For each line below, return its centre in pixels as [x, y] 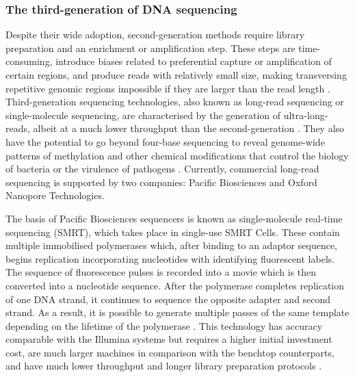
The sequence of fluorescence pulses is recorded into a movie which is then [161, 272]
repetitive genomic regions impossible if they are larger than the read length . [168, 88]
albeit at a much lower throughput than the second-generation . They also [189, 128]
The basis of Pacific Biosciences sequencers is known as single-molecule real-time [174, 218]
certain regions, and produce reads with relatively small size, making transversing [176, 75]
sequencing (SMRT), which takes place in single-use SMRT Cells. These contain [173, 232]
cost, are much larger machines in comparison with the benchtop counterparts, [170, 352]
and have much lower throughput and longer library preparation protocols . [164, 366]
